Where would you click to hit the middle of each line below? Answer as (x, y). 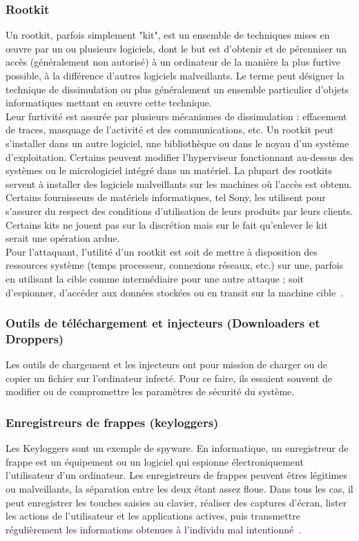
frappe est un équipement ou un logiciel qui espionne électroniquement (155, 461)
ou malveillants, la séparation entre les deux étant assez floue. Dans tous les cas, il (179, 489)
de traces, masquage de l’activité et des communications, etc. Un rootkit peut (170, 130)
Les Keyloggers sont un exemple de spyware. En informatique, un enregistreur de (177, 448)
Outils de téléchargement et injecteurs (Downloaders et (163, 323)
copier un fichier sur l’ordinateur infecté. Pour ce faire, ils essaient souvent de (169, 378)
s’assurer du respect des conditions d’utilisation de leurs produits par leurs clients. (179, 210)
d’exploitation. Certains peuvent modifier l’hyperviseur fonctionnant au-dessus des (179, 156)
